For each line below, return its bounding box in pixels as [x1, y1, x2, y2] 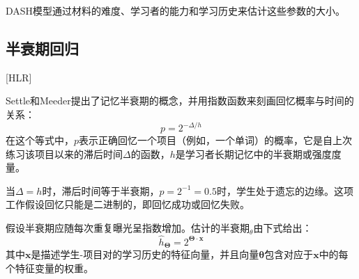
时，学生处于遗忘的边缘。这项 [216, 183, 353, 198]
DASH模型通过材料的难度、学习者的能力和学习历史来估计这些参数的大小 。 [6, 3, 346, 17]
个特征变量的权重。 [6, 260, 93, 275]
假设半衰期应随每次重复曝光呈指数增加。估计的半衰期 [6, 221, 250, 235]
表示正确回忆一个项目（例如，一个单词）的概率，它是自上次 [79, 133, 353, 148]
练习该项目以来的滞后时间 [6, 146, 123, 161]
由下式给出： [253, 221, 312, 235]
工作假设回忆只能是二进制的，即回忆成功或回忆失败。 [6, 197, 250, 212]
